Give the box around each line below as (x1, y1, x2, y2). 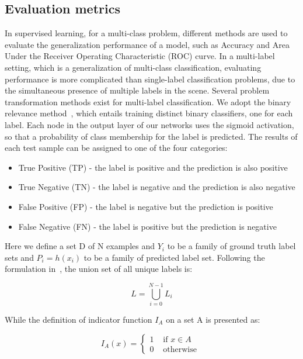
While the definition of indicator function (5, 313, 152, 326)
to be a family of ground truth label (167, 240, 296, 252)
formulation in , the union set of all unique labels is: (5, 263, 193, 275)
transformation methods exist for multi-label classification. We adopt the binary (5, 95, 291, 108)
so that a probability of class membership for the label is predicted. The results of (5, 130, 298, 142)
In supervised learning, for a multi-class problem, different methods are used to (5, 27, 288, 39)
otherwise (163, 345, 197, 354)
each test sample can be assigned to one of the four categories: (5, 141, 228, 154)
